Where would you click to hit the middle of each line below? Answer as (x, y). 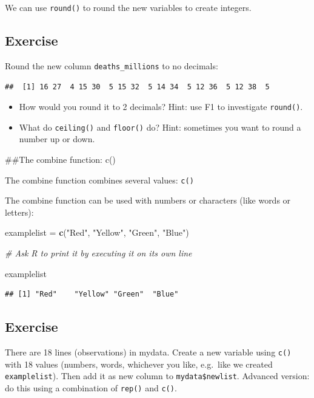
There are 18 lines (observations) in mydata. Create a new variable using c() (148, 352)
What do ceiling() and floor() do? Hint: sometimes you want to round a (160, 127)
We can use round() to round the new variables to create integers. (128, 7)
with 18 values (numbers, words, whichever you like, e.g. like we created (139, 364)
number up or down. (57, 139)
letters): (19, 212)
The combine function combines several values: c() (99, 180)
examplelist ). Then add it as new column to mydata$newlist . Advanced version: (157, 376)
